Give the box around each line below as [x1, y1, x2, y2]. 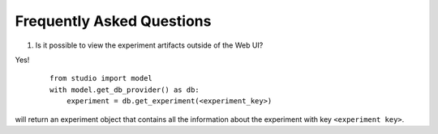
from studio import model [49, 73, 153, 83]
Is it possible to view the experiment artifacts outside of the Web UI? [35, 40, 264, 50]
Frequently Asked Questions [15, 12, 212, 30]
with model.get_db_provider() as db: [49, 85, 200, 94]
